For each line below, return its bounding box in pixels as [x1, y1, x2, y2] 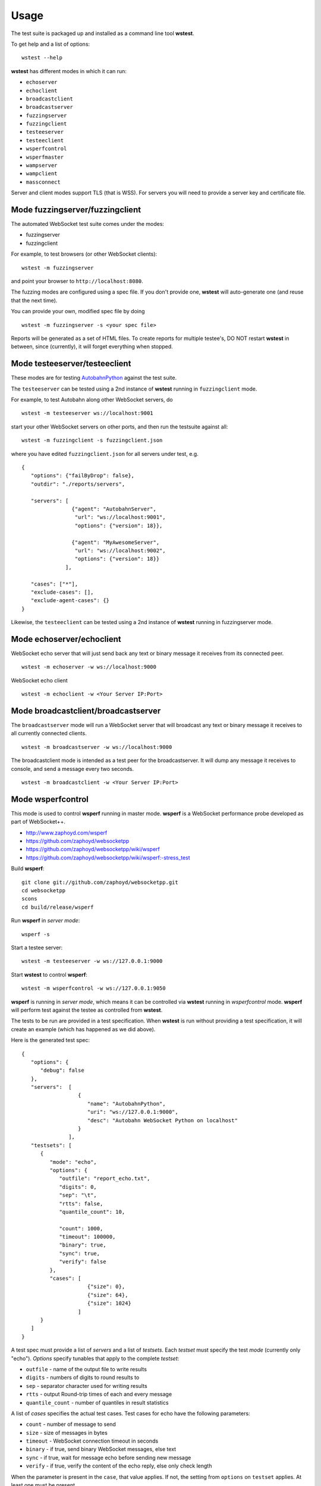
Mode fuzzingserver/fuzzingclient [11, 205, 141, 215]
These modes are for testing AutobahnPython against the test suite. [11, 374, 177, 382]
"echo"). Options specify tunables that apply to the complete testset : [11, 1355, 180, 1362]
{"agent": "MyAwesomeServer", [71, 539, 160, 546]
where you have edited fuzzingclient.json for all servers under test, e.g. [11, 450, 199, 457]
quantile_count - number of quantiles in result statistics [26, 1399, 169, 1406]
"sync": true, [59, 1250, 100, 1257]
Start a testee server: [11, 944, 63, 951]
